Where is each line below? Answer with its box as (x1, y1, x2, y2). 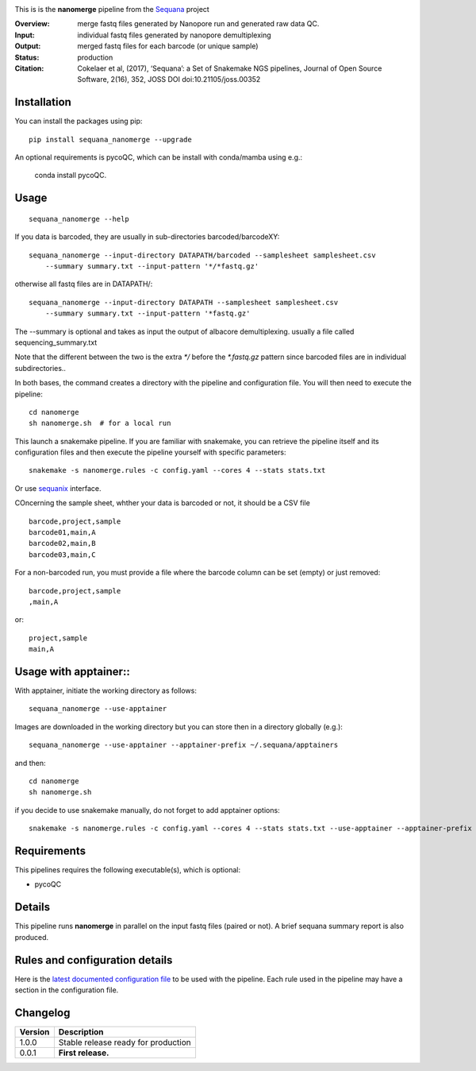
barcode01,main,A (29, 528, 96, 537)
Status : (14, 52, 40, 62)
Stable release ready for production (58, 1037, 191, 1048)
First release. (58, 1047, 109, 1058)
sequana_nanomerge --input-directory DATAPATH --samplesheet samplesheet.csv (29, 298, 339, 307)
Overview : (14, 19, 51, 29)
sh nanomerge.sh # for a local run (29, 419, 171, 428)
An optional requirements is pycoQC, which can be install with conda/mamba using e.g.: (14, 153, 303, 162)
